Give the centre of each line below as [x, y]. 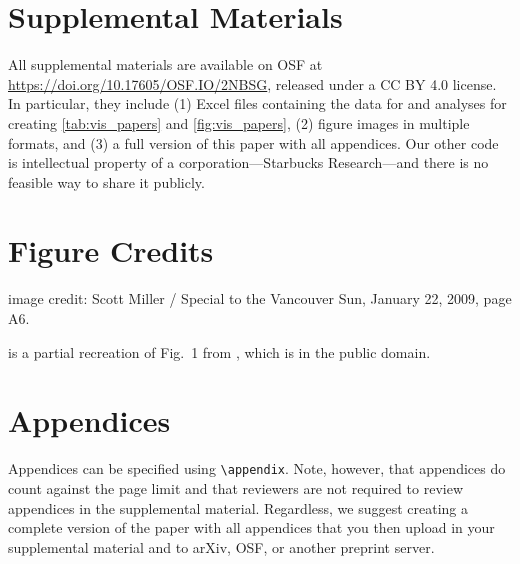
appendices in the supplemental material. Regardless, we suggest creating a [238, 507]
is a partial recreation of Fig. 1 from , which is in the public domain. [219, 351]
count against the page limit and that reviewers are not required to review [235, 487]
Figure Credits [111, 250]
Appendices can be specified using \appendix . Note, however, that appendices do [257, 468]
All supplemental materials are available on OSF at [165, 64]
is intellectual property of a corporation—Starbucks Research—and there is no [248, 162]
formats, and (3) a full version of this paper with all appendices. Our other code [253, 142]
